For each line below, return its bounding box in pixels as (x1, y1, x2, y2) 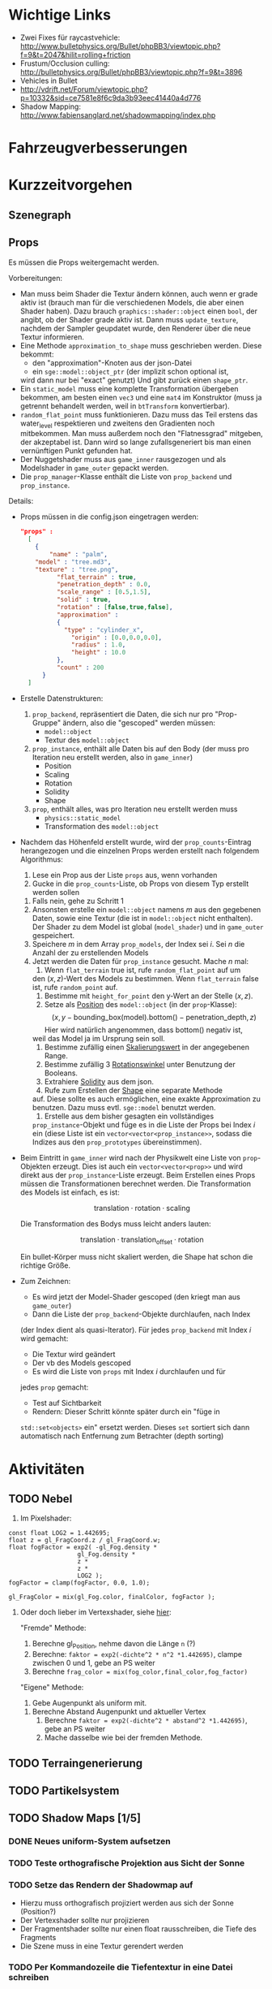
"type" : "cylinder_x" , (63, 625, 144, 634)
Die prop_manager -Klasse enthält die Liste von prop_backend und (19, 472, 232, 482)
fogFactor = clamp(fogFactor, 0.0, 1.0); (8, 1579, 151, 1587)
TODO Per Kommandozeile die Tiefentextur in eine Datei (8, 1961, 233, 1973)
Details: (8, 496, 34, 506)
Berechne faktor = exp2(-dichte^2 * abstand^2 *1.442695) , (44, 1715, 248, 1725)
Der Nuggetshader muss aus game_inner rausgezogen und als (19, 455, 227, 465)
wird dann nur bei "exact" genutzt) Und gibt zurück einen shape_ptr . (19, 375, 249, 385)
